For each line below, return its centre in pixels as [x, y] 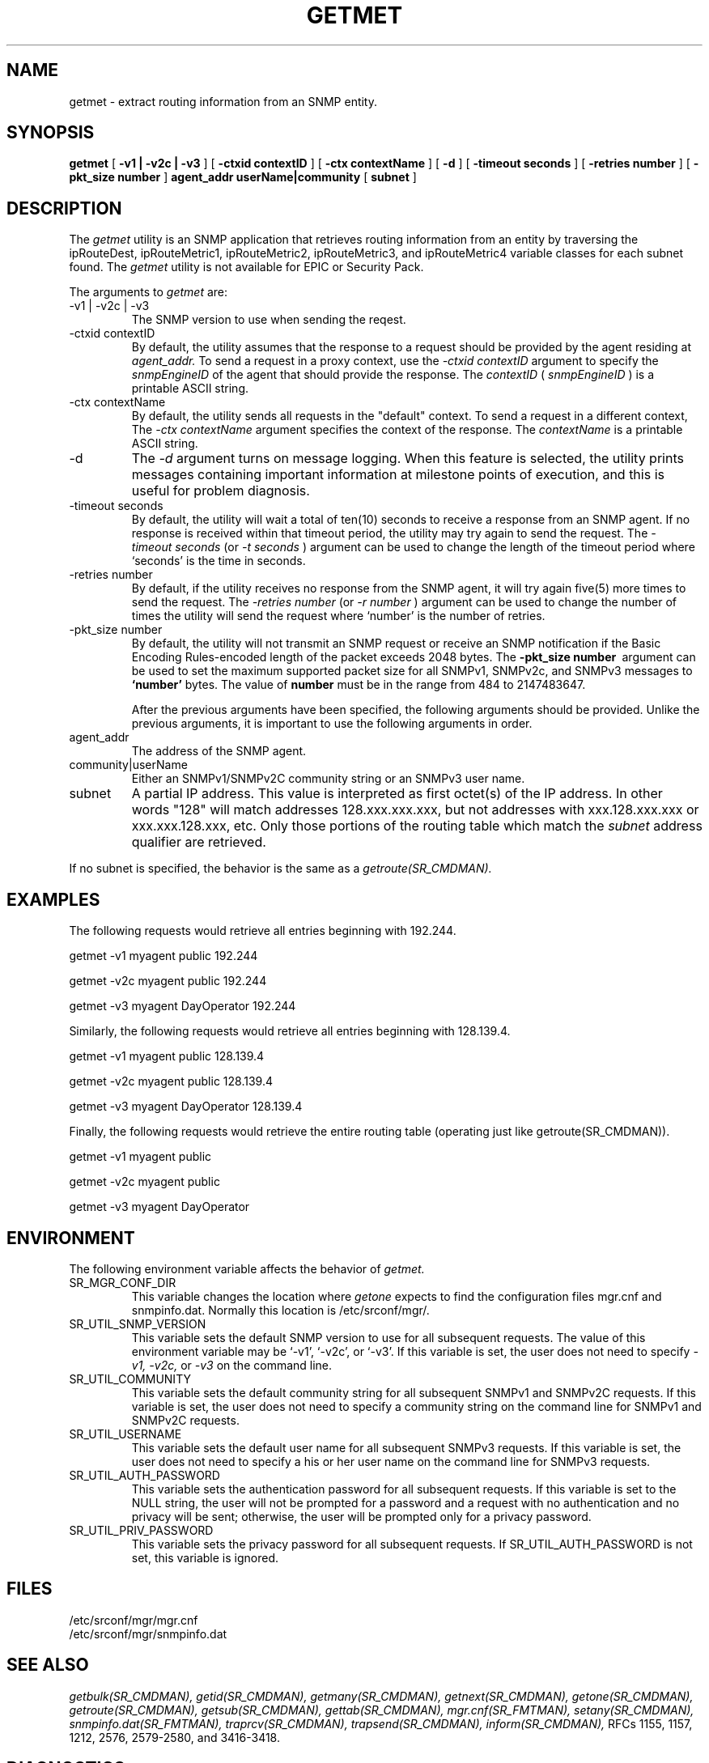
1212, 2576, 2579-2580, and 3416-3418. [174, 1737]
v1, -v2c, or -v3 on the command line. [232, 1365]
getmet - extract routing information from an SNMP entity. [223, 101]
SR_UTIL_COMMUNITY [130, 1379]
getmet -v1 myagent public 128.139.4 [167, 1056]
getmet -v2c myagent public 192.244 [168, 981]
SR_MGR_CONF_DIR [123, 1282]
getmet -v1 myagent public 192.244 [163, 956]
